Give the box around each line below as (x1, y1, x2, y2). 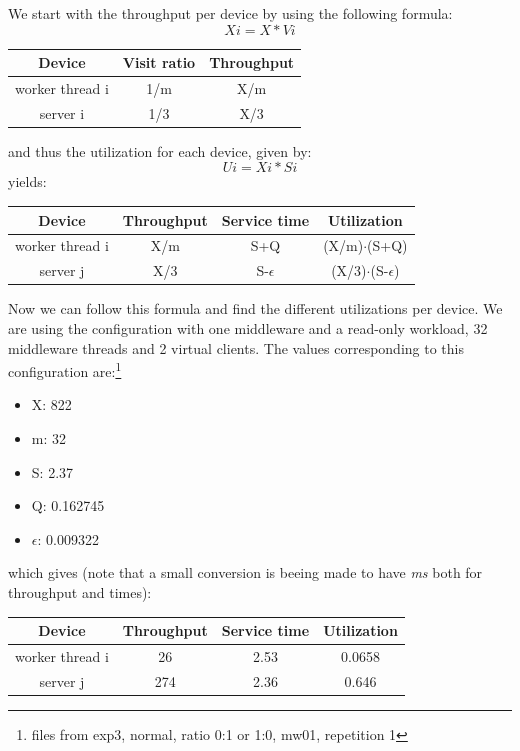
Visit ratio (122, 52, 196, 73)
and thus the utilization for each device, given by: (8, 140, 312, 161)
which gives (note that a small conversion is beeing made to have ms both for (8, 562, 483, 583)
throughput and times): (8, 581, 152, 602)
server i (39, 102, 85, 123)
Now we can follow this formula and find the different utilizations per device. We (8, 298, 503, 319)
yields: (8, 171, 47, 192)
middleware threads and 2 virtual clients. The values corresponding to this (8, 337, 464, 358)
